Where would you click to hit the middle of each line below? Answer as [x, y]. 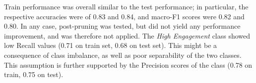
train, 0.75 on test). [34, 74]
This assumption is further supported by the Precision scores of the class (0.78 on [128, 64]
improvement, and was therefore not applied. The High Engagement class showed [127, 35]
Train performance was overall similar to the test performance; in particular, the [126, 6]
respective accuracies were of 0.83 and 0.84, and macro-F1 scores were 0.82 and [124, 16]
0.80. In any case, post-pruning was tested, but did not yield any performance [122, 26]
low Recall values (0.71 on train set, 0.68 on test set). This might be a [111, 45]
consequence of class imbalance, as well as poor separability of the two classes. [123, 55]
